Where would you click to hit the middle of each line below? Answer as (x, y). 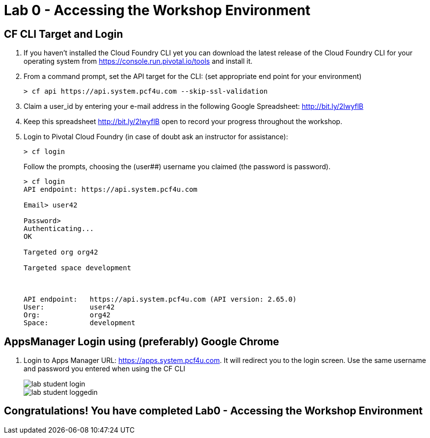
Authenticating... (59, 229)
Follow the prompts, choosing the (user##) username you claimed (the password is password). (177, 167)
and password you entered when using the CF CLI (105, 369)
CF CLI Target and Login (64, 34)
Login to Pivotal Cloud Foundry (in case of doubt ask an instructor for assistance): (156, 137)
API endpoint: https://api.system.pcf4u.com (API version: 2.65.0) (160, 299)
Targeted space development (78, 268)
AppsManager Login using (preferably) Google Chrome (142, 341)
